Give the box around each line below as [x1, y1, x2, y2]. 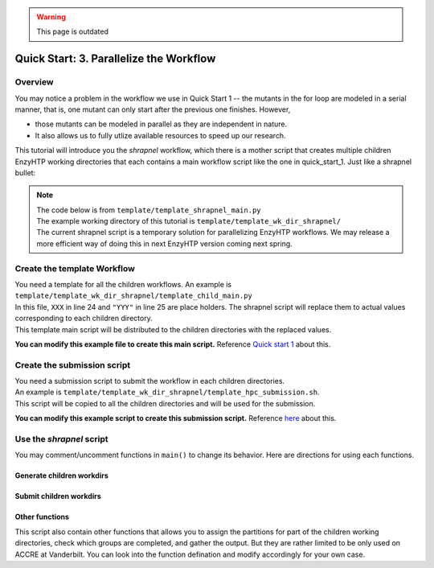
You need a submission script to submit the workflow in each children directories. [14, 377, 285, 386]
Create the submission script [14, 359, 131, 370]
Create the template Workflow [14, 262, 136, 274]
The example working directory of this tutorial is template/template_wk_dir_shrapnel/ [36, 216, 342, 226]
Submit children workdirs [14, 492, 102, 501]
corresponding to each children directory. [14, 314, 153, 323]
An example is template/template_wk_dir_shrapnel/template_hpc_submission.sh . [14, 387, 321, 397]
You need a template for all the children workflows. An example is [14, 279, 232, 289]
